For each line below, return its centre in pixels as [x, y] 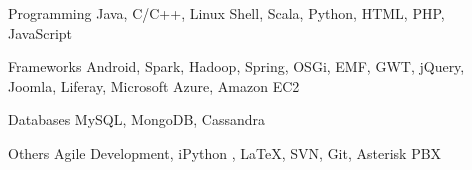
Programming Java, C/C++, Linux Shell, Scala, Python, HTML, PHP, [226, 13]
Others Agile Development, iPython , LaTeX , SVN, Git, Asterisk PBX [225, 152]
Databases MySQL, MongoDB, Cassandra [137, 119]
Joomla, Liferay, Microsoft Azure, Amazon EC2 [154, 85]
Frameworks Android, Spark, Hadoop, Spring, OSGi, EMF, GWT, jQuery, [236, 66]
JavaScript [40, 32]
